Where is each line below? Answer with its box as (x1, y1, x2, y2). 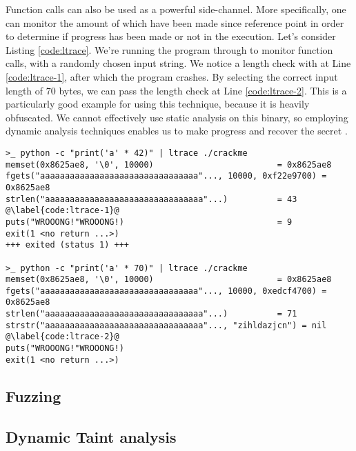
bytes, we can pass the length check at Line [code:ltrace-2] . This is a (59, 83, 347, 97)
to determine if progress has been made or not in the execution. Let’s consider (6, 29, 336, 43)
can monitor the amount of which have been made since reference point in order (6, 15, 344, 30)
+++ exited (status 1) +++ (6, 240, 129, 250)
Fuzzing (6, 385, 61, 406)
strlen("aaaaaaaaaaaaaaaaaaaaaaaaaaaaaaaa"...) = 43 (6, 194, 297, 204)
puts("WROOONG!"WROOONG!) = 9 (6, 217, 293, 227)
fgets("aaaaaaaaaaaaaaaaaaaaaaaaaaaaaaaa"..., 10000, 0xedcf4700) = (6, 285, 327, 296)
